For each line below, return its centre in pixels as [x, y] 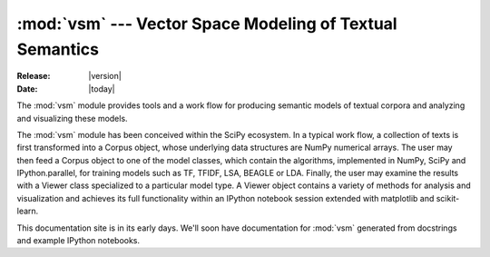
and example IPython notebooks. [78, 241]
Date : [27, 89]
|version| [105, 76]
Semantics [58, 49]
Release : [34, 76]
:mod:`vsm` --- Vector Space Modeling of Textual [207, 24]
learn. [28, 211]
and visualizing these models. [72, 118]
